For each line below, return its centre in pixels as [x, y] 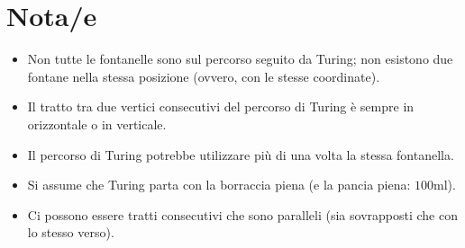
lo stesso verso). [71, 232]
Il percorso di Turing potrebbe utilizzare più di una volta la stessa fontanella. [241, 154]
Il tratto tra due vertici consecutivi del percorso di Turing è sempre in [221, 106]
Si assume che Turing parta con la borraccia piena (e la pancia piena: [219, 185]
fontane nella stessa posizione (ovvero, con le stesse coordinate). [204, 76]
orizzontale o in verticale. [97, 124]
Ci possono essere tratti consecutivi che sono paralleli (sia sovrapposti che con [242, 214]
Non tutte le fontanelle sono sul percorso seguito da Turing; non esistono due [240, 59]
